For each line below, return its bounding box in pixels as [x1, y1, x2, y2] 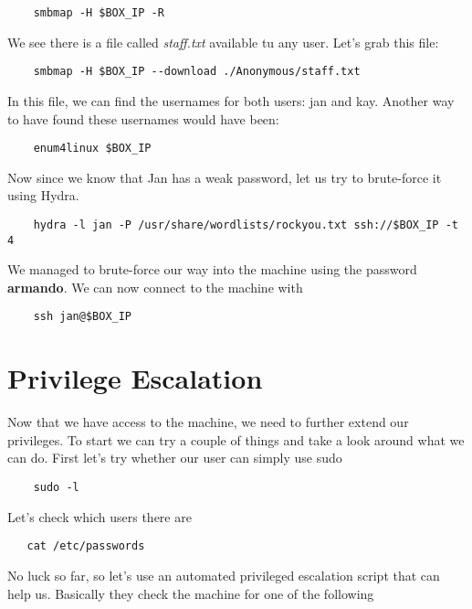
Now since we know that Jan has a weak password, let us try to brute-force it [7, 167, 442, 187]
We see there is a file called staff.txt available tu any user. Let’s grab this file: [7, 32, 439, 51]
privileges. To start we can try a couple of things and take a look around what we [7, 430, 465, 449]
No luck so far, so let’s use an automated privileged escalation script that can [7, 565, 440, 584]
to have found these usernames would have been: [7, 109, 279, 128]
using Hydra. [7, 186, 79, 205]
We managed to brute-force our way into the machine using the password [7, 260, 417, 279]
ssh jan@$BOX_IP [33, 310, 132, 324]
